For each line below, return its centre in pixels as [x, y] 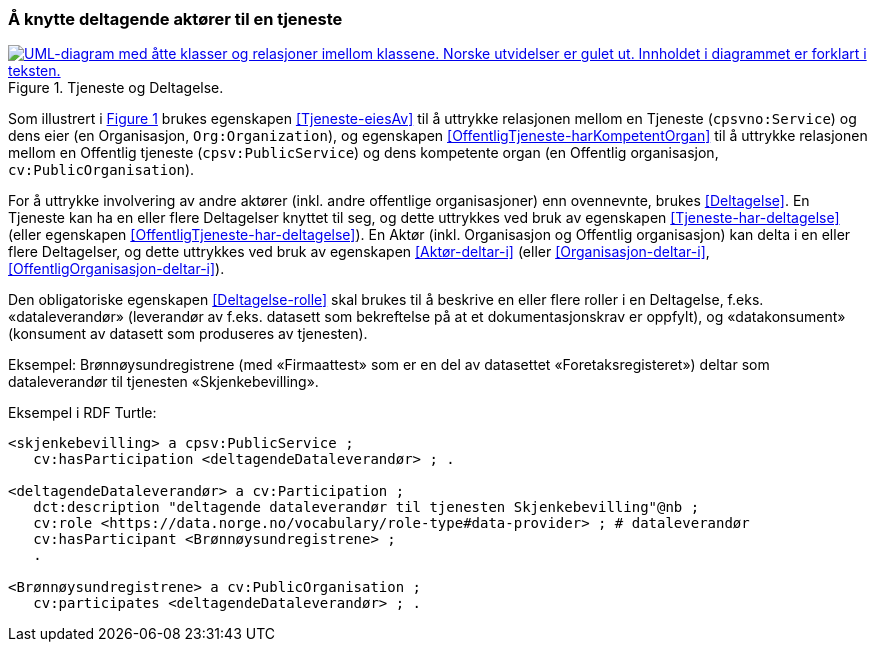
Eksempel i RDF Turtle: [82, 413]
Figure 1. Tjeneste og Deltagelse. [116, 88]
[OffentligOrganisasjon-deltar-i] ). [116, 269]
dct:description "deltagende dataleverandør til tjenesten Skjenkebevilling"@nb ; [366, 507]
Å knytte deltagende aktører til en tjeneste [175, 19]
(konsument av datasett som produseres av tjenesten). [188, 334]
